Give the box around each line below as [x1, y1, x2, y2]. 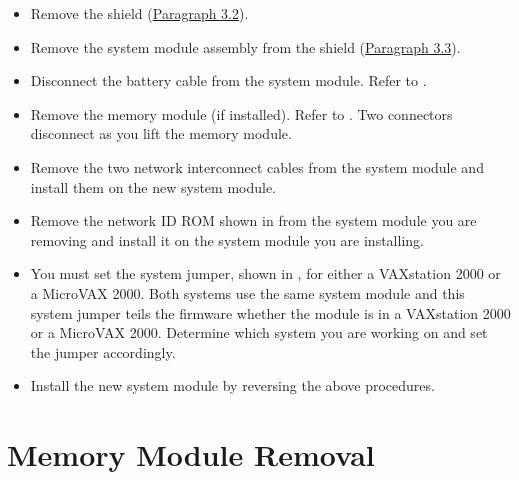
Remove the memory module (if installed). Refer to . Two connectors [30, 103, 453, 124]
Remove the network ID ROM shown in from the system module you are [30, 210, 477, 231]
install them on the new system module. [30, 176, 277, 197]
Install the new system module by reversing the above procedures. [30, 375, 435, 396]
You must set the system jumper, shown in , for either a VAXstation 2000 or [30, 263, 501, 284]
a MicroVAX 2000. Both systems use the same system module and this [30, 282, 465, 303]
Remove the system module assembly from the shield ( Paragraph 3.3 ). [30, 36, 461, 57]
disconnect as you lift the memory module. [30, 123, 292, 144]
